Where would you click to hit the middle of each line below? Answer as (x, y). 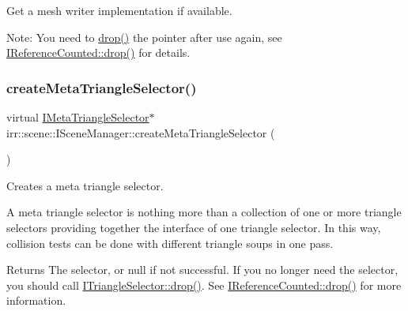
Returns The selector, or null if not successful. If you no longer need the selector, (202, 270)
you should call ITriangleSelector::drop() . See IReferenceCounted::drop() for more (204, 285)
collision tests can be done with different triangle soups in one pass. (170, 243)
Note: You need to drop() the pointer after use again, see (144, 37)
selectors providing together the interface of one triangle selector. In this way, (194, 227)
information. (36, 300)
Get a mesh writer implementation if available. (119, 10)
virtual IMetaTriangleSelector (78, 117)
